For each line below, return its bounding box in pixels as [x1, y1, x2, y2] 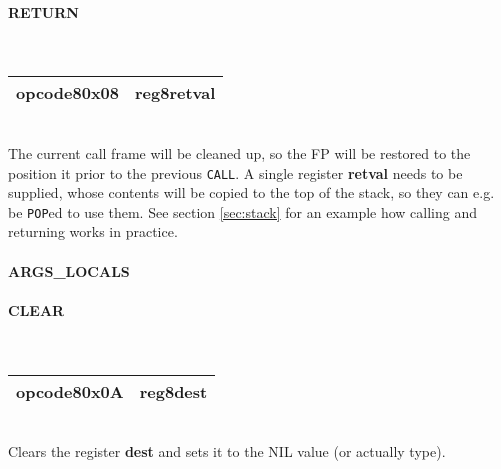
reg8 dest [139, 379, 208, 403]
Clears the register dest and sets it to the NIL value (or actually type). [8, 441, 446, 462]
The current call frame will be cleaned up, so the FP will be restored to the [8, 142, 471, 163]
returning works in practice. [8, 221, 178, 242]
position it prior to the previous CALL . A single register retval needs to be [8, 162, 463, 183]
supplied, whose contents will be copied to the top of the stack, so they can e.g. [8, 182, 495, 203]
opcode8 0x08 [16, 81, 119, 105]
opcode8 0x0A [16, 379, 124, 403]
